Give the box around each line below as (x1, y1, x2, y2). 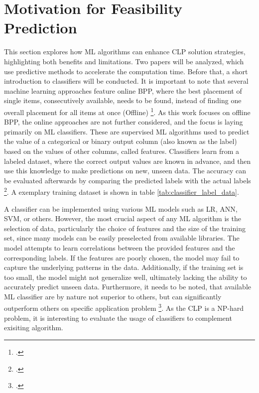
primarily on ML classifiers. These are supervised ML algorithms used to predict (4, 126, 250, 136)
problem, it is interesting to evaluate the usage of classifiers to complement (4, 312, 232, 323)
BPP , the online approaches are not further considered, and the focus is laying (4, 117, 243, 127)
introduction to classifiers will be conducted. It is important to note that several (4, 76, 249, 86)
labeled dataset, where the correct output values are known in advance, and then (4, 155, 251, 166)
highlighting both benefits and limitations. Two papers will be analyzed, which (4, 56, 244, 66)
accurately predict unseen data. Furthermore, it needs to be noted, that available (4, 281, 252, 292)
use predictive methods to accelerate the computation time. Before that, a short (4, 66, 248, 76)
